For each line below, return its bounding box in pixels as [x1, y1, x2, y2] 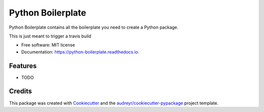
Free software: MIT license [21, 42, 75, 48]
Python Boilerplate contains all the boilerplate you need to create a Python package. [9, 24, 178, 30]
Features [9, 61, 37, 70]
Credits [9, 87, 32, 95]
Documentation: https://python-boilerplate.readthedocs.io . [21, 49, 139, 55]
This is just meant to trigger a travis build [9, 33, 91, 39]
